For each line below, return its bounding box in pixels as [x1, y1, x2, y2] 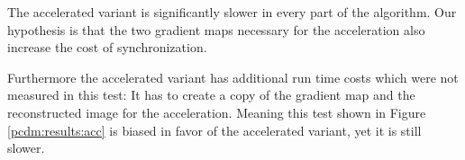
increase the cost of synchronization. [7, 38, 207, 57]
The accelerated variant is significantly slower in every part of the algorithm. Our [7, 3, 457, 21]
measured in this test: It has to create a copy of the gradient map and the [7, 85, 415, 104]
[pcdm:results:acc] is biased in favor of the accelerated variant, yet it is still [7, 120, 422, 139]
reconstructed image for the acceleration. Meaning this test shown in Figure [7, 102, 426, 121]
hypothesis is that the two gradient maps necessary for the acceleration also [7, 20, 425, 39]
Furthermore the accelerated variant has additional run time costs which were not [7, 67, 459, 86]
